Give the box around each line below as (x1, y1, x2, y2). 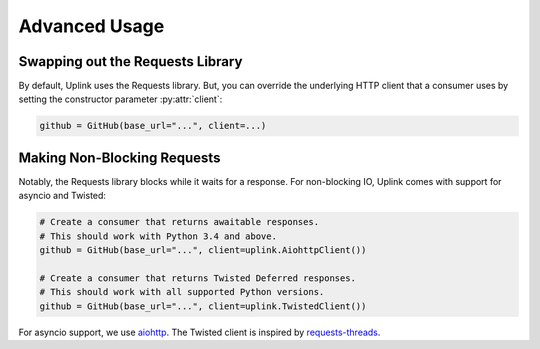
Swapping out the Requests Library (18, 53, 243, 70)
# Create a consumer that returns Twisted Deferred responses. (39, 272, 357, 284)
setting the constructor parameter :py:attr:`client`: (18, 93, 223, 105)
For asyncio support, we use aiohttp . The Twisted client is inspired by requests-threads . (18, 326, 381, 338)
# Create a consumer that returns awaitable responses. (39, 216, 320, 228)
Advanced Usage (18, 15, 165, 37)
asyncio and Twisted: (18, 190, 107, 202)
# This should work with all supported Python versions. (39, 286, 325, 298)
